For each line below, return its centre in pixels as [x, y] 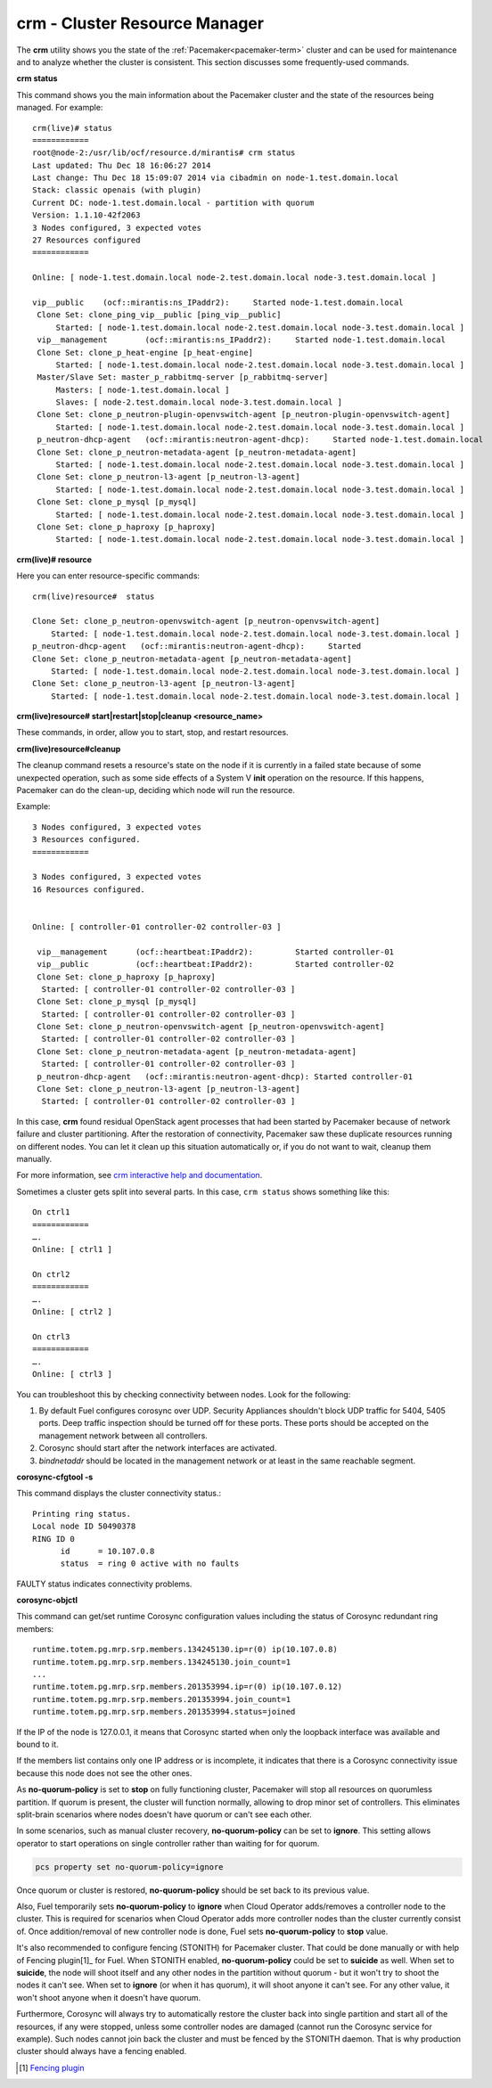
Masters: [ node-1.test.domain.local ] [143, 389]
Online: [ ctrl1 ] [73, 1249]
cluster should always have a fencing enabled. [102, 2051]
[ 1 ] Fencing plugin [52, 2068]
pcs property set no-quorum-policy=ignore [129, 1867]
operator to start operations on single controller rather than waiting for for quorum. [168, 1843]
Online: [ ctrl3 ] [73, 1374]
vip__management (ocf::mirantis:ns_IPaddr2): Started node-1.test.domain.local [241, 340]
